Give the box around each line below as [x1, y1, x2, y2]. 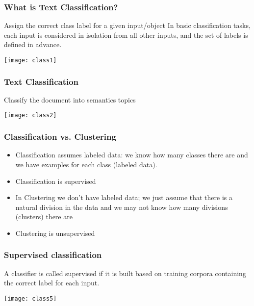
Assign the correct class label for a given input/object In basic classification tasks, [4, 20, 251, 30]
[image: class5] [4, 295, 57, 302]
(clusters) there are [15, 211, 73, 222]
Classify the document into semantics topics [4, 94, 136, 104]
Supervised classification [4, 249, 102, 261]
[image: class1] [4, 57, 57, 64]
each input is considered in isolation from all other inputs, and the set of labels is [4, 29, 248, 40]
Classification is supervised [15, 176, 96, 186]
